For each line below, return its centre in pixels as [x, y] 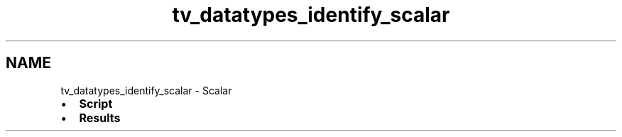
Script [96, 103]
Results [100, 117]
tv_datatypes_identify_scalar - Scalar [146, 90]
